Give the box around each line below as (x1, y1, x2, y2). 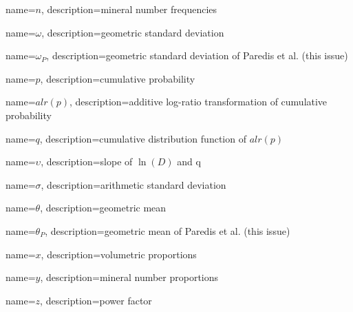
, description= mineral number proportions (40, 270, 219, 284)
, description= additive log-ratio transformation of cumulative (69, 94, 328, 109)
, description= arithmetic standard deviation (41, 177, 226, 191)
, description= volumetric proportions (41, 247, 197, 261)
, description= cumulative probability (40, 71, 195, 85)
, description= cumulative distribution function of (39, 131, 246, 145)
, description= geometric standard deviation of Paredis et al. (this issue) (46, 48, 348, 63)
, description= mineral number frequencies (41, 2, 217, 16)
